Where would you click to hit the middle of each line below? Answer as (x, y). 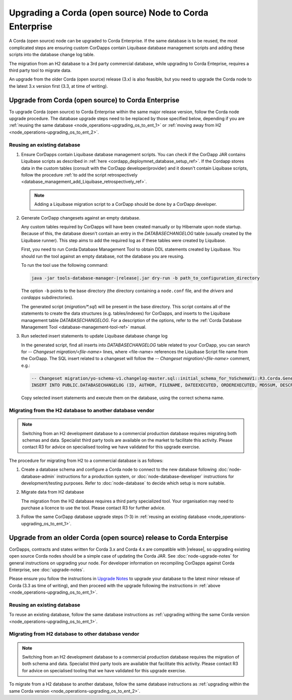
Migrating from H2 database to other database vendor (74, 634)
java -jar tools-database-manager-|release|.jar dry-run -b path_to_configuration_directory (146, 278)
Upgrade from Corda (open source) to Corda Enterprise (94, 100)
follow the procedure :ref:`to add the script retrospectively (79, 175)
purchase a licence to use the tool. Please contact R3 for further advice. (93, 508)
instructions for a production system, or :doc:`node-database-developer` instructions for (146, 476)
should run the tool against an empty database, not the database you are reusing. (103, 256)
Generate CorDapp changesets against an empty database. (81, 218)
